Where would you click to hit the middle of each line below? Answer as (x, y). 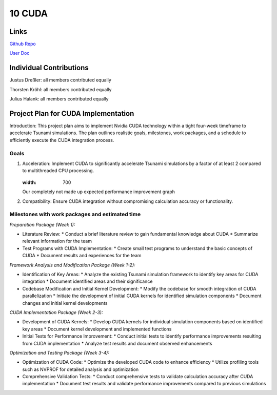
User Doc (19, 53)
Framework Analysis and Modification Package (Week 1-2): (72, 265)
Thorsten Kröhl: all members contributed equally (61, 89)
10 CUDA (29, 13)
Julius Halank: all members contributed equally (59, 99)
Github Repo (23, 44)
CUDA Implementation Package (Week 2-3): (56, 312)
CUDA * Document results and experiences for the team (82, 256)
